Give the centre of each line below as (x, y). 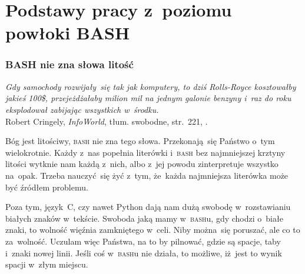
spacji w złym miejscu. (47, 264)
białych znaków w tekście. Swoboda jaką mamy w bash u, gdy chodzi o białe (144, 218)
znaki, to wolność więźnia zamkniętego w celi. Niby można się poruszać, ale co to (153, 230)
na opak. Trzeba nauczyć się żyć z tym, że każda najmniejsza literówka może (147, 175)
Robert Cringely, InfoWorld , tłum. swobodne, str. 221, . (107, 121)
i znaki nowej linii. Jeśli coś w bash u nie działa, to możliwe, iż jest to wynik (144, 253)
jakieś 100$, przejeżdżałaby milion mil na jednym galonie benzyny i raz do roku (148, 98)
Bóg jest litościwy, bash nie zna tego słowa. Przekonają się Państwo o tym (140, 141)
